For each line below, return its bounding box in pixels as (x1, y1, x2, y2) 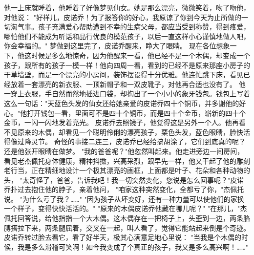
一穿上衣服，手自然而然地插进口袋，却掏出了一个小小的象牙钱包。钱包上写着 (4, 88, 250, 99)
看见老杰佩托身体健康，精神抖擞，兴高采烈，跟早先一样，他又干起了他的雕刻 (4, 155, 250, 166)
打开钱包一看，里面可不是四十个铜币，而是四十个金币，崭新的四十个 (27, 107, 246, 118)
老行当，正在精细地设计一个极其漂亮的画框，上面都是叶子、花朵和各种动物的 (4, 165, 250, 175)
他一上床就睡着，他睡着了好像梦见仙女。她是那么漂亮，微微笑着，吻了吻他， (4, 2, 250, 12)
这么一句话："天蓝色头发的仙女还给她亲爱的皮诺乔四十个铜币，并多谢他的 (4, 98, 239, 108)
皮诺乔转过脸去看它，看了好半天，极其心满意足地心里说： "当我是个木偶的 (4, 232, 241, 242)
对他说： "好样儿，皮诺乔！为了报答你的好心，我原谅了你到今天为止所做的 (4, 12, 241, 22)
